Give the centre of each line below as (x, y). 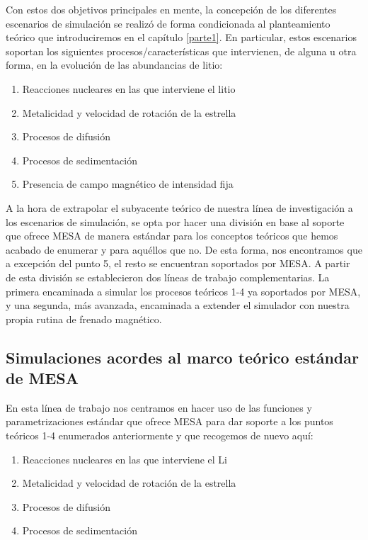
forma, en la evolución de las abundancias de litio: (114, 65)
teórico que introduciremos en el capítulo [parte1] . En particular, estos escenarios (181, 37)
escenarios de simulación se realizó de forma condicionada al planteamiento (168, 23)
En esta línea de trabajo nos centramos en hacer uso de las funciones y (159, 407)
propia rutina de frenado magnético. (84, 319)
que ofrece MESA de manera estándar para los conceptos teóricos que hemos (172, 236)
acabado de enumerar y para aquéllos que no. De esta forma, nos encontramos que (184, 249)
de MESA (42, 378)
